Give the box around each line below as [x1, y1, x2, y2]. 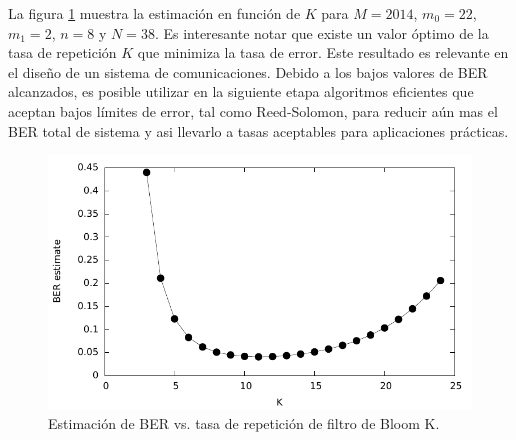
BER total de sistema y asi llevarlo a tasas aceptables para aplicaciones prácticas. [8, 120, 509, 141]
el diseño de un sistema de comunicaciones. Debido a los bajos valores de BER [8, 61, 488, 82]
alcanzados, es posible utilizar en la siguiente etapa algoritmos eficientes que [8, 81, 474, 102]
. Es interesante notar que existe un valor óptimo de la [154, 22, 489, 43]
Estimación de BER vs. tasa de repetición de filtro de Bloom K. [48, 413, 440, 434]
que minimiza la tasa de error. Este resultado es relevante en [137, 42, 509, 63]
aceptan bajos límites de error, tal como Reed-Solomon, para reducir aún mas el [8, 100, 498, 121]
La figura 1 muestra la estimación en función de [8, 3, 301, 23]
